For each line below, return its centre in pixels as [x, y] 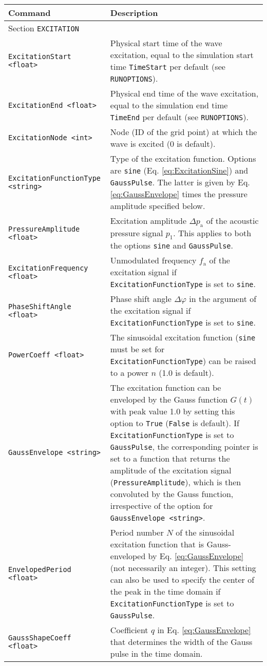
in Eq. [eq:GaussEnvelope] [204, 630]
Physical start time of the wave [166, 43]
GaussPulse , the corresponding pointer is [184, 447]
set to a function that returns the [170, 459]
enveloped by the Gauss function [169, 399]
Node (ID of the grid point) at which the [184, 132]
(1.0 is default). [186, 373]
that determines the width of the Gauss [181, 642]
